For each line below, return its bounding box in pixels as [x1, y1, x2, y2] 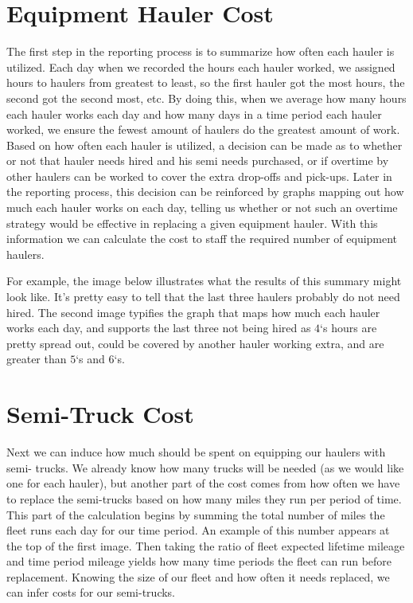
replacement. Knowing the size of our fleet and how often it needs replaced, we [6, 568, 390, 585]
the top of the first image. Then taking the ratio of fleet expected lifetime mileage [6, 537, 405, 554]
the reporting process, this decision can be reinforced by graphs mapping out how [6, 183, 404, 200]
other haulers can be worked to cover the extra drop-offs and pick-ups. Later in [6, 167, 392, 184]
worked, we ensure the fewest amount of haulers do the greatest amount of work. [6, 121, 400, 138]
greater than [6, 350, 67, 367]
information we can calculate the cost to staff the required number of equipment [6, 230, 398, 247]
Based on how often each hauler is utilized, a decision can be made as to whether [6, 136, 403, 153]
